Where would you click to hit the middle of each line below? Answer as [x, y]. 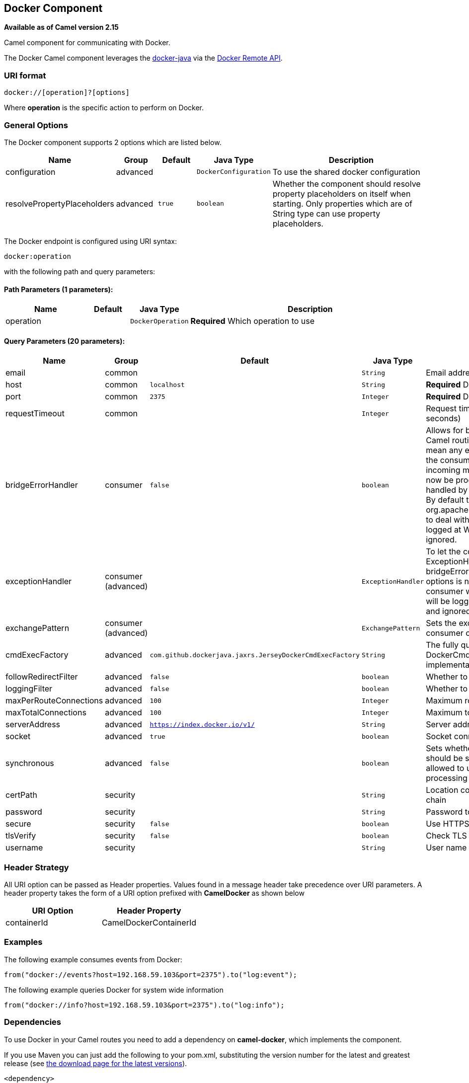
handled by [447, 490]
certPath [21, 795]
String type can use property [326, 213]
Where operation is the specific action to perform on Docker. [104, 108]
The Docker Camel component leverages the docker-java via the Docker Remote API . [143, 58]
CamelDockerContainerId [149, 923]
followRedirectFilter [42, 677]
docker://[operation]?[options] [67, 93]
